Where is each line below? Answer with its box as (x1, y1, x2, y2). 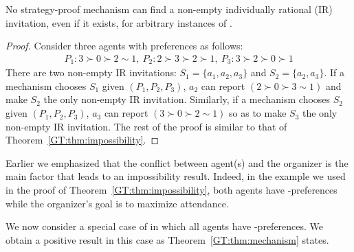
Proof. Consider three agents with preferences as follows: (5, 38, 243, 53)
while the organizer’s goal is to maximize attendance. (5, 196, 229, 210)
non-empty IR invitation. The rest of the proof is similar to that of (5, 119, 287, 133)
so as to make (229, 106, 287, 120)
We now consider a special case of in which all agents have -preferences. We (5, 219, 324, 233)
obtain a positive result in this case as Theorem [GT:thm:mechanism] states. (5, 232, 329, 247)
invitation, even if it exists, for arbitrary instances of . (5, 15, 232, 30)
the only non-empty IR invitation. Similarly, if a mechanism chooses (43, 92, 331, 106)
